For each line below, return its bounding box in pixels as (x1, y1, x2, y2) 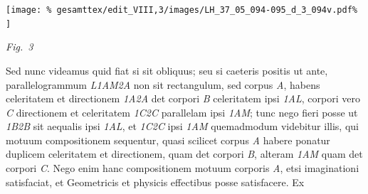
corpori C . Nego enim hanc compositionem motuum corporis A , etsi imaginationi (6, 161, 359, 176)
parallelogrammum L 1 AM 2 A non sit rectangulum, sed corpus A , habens (6, 77, 320, 92)
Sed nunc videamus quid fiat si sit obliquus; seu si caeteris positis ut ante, (6, 63, 328, 77)
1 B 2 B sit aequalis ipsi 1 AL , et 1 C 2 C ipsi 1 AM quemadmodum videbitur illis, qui (6, 119, 359, 134)
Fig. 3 (6, 39, 33, 54)
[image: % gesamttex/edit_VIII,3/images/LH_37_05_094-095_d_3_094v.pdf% (6, 5, 357, 15)
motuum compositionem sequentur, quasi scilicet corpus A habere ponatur (6, 132, 330, 147)
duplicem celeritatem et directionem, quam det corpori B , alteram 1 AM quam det (6, 146, 363, 161)
